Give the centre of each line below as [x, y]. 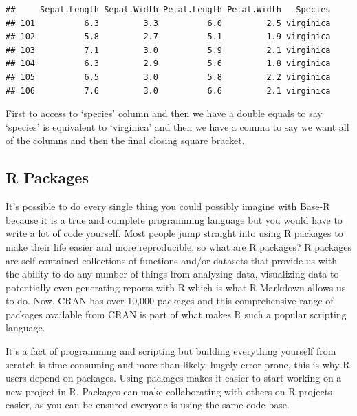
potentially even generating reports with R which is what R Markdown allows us [176, 287]
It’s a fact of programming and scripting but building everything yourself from [171, 351]
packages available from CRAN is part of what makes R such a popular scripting [176, 314]
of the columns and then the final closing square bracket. [125, 140]
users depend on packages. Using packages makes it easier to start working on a [174, 378]
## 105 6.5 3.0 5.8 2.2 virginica [168, 77]
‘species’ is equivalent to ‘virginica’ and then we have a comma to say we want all [177, 126]
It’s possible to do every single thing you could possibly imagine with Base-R [168, 206]
